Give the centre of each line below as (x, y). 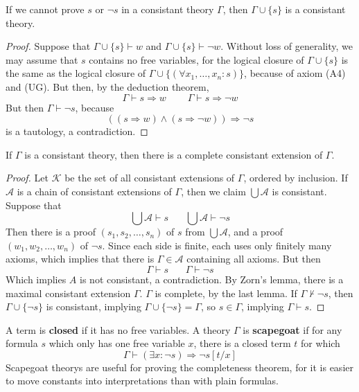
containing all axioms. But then (254, 259)
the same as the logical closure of (76, 73)
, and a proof (255, 232)
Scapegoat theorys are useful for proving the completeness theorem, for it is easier (179, 367)
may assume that (42, 59)
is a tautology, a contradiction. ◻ (77, 131)
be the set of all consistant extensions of (150, 178)
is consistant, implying (94, 306)
